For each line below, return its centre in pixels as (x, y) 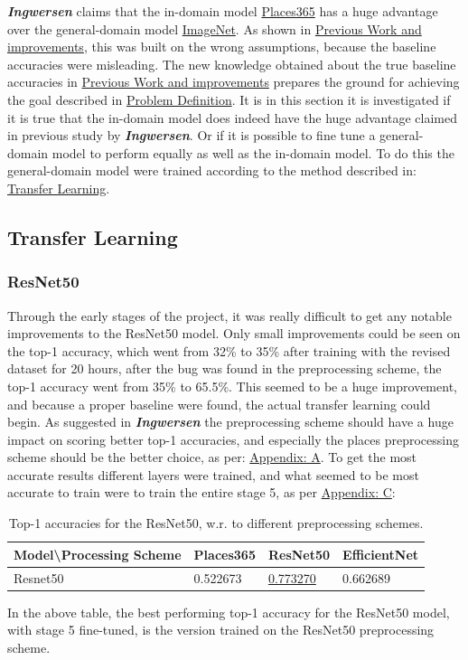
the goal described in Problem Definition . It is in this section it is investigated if (229, 99)
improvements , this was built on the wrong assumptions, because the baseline (222, 47)
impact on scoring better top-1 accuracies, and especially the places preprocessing (233, 439)
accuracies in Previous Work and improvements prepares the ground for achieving (234, 82)
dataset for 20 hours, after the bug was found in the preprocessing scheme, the (225, 368)
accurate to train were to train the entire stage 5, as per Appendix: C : (201, 492)
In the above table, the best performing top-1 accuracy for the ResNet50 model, (229, 612)
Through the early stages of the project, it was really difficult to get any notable (229, 315)
